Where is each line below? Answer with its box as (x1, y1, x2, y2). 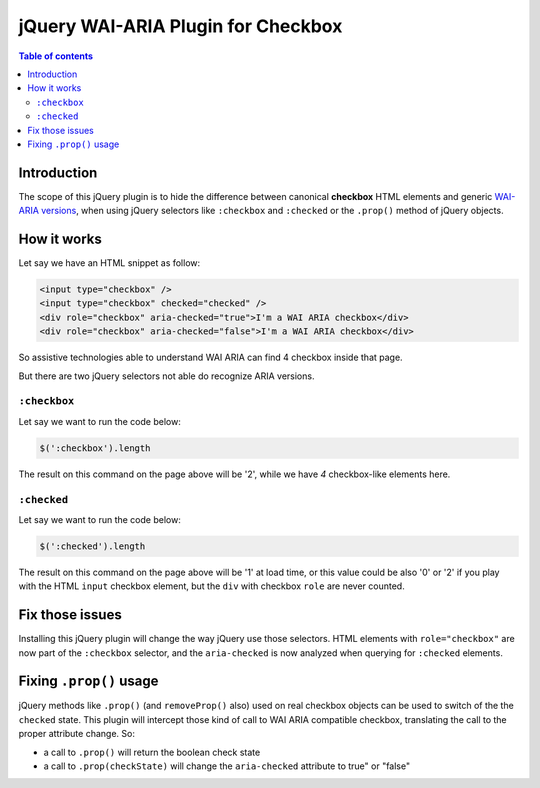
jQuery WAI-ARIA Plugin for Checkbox (18, 15, 343, 37)
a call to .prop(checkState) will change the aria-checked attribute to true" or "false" (43, 760, 410, 772)
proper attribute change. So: (18, 728, 135, 740)
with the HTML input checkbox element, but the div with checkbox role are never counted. (18, 580, 405, 592)
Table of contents (18, 50, 94, 62)
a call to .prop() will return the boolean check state (43, 746, 261, 758)
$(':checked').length (39, 540, 146, 552)
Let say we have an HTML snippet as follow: (18, 257, 201, 269)
